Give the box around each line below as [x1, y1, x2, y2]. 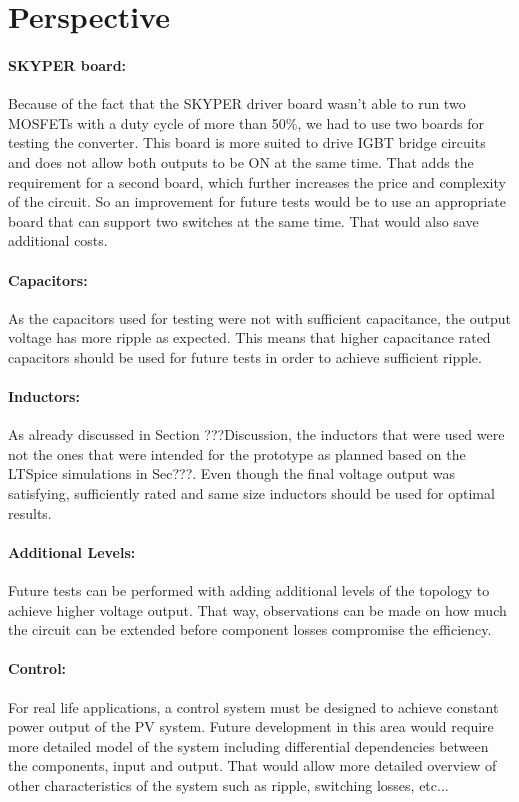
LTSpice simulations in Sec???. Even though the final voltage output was [8, 463, 456, 484]
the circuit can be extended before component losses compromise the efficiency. [8, 619, 492, 640]
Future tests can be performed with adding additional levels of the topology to [8, 580, 490, 601]
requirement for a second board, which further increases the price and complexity [8, 171, 506, 192]
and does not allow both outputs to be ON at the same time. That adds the [8, 151, 474, 172]
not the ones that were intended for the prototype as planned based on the [8, 443, 466, 464]
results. [8, 502, 52, 523]
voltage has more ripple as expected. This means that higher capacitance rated [8, 327, 491, 348]
